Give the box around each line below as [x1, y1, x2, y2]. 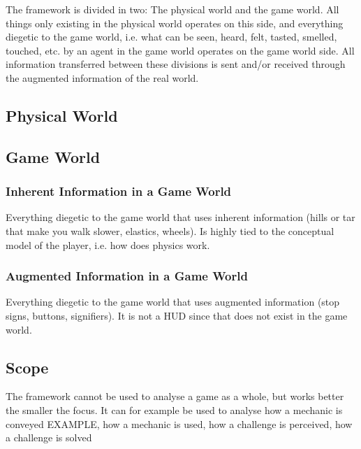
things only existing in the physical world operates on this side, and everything [6, 15, 344, 30]
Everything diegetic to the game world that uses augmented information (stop [6, 294, 340, 309]
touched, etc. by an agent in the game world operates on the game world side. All [6, 43, 355, 57]
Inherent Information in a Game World [6, 183, 232, 200]
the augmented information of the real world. [6, 70, 199, 85]
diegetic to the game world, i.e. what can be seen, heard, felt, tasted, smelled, [6, 29, 337, 44]
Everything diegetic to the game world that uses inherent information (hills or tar [6, 210, 355, 224]
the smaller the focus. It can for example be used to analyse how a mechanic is [6, 402, 343, 417]
